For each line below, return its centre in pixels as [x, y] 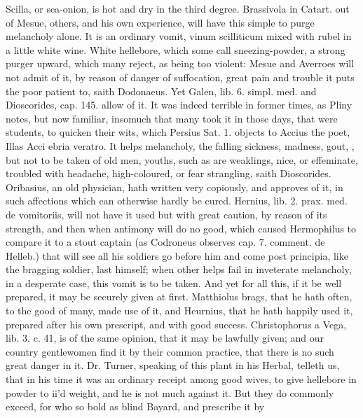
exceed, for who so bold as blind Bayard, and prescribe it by [135, 406]
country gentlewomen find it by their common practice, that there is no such [170, 351]
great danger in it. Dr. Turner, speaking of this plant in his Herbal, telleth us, [173, 365]
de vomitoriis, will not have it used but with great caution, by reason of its [166, 214]
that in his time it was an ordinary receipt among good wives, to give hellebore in [181, 379]
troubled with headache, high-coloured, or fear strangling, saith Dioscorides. [169, 173]
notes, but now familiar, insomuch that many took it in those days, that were [172, 118]
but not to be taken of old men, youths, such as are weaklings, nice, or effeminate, [182, 159]
